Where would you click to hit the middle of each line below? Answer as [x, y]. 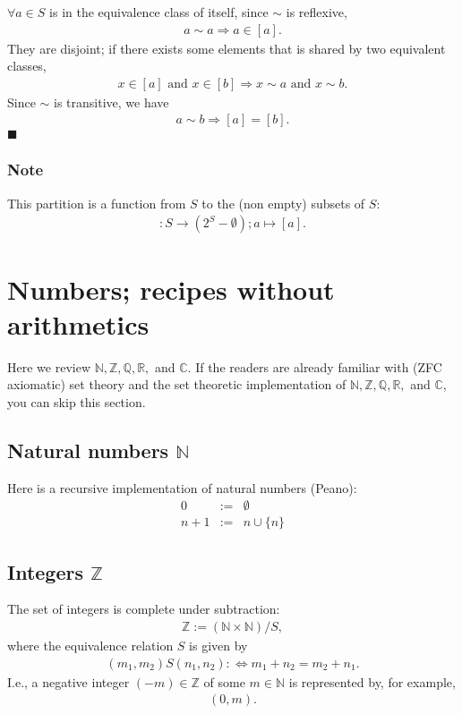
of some [224, 681]
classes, [27, 66]
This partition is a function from [97, 203]
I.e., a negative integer [68, 681]
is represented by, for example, [372, 681]
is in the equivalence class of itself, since [159, 12]
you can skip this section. [77, 401]
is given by [218, 646]
